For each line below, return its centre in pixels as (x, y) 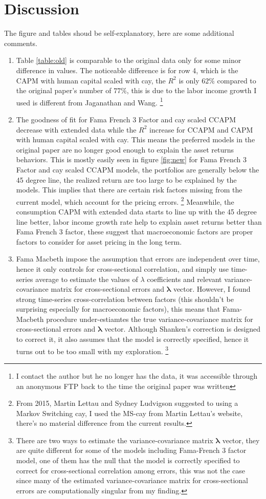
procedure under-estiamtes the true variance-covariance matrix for (150, 319)
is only (189, 80)
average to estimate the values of (87, 279)
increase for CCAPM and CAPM (201, 129)
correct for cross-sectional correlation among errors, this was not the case (131, 470)
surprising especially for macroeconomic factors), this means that (118, 309)
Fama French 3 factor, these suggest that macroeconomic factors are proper (135, 232)
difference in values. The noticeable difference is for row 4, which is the (127, 70)
